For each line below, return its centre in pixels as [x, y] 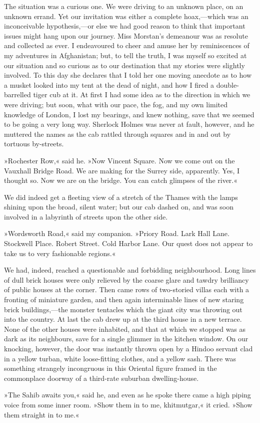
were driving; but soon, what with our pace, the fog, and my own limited [116, 104]
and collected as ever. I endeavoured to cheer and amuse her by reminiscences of [127, 45]
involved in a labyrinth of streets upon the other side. [86, 216]
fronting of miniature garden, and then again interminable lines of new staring [124, 299]
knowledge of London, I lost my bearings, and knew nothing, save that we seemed [129, 114]
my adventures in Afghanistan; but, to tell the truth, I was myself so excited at [125, 55]
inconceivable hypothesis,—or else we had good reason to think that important [125, 26]
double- [227, 84]
